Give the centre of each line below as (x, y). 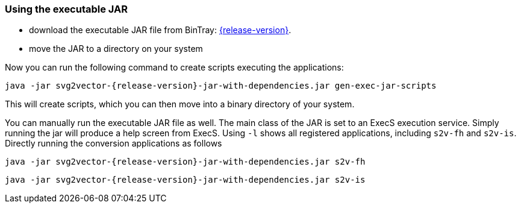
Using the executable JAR (67, 9)
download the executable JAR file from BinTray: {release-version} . (160, 30)
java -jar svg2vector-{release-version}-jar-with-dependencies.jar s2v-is (185, 180)
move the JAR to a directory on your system (116, 49)
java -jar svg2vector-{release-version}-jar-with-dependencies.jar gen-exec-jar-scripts (221, 86)
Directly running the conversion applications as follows (114, 143)
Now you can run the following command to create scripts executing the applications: (174, 68)
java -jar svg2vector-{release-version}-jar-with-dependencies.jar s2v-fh (185, 162)
